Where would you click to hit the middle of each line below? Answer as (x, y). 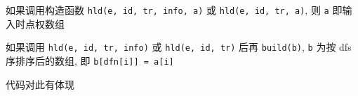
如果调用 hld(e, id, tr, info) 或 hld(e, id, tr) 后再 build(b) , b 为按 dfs (179, 47)
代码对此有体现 (40, 84)
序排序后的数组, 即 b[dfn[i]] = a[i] (90, 60)
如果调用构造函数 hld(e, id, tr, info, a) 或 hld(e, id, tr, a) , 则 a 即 (174, 10)
